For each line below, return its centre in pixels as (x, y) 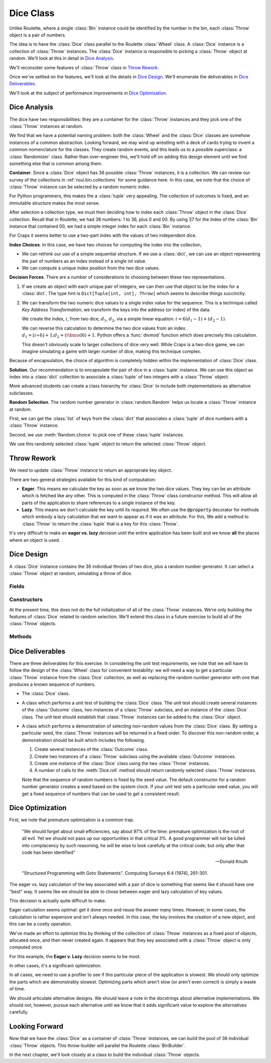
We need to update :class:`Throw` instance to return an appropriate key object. (91, 470)
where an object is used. (35, 540)
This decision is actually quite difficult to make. (58, 900)
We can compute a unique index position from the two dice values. (91, 268)
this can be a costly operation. (41, 924)
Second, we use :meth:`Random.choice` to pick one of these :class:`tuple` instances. (97, 434)
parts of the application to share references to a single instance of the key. (99, 503)
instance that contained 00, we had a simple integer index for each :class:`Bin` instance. (100, 226)
